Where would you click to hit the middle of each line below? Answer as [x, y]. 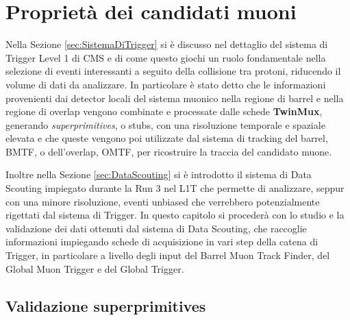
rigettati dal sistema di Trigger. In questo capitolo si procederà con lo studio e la [175, 215]
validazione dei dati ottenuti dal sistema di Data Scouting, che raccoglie [156, 228]
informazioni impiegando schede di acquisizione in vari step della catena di [162, 242]
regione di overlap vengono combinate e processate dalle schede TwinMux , [164, 111]
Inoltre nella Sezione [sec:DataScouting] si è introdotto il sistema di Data [159, 174]
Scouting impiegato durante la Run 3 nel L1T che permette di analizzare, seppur [175, 188]
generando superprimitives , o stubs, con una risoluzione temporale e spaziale [165, 124]
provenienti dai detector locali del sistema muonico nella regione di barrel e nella [175, 98]
